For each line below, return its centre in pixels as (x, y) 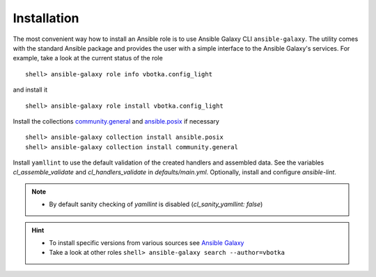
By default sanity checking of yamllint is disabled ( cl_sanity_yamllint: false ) (156, 204)
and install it (30, 90)
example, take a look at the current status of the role (88, 58)
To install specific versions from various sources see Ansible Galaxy (147, 243)
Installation (46, 18)
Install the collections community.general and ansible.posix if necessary (116, 121)
